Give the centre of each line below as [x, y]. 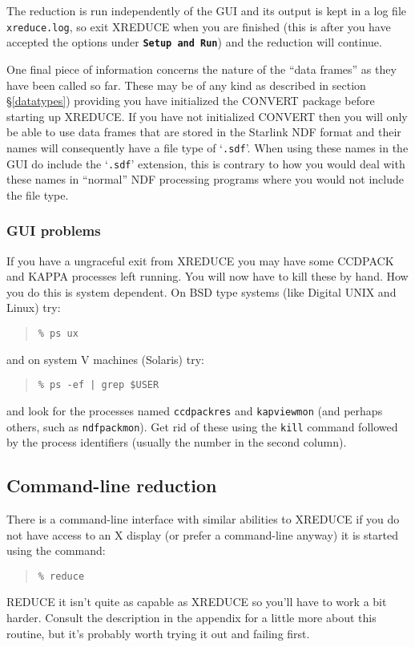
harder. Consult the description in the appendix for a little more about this [191, 618]
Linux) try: [34, 307]
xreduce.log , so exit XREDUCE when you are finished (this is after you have [199, 26]
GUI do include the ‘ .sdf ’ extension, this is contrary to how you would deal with [206, 163]
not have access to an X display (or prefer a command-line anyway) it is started [202, 534]
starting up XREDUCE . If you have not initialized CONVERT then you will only [207, 116]
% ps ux [58, 333]
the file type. [38, 194]
